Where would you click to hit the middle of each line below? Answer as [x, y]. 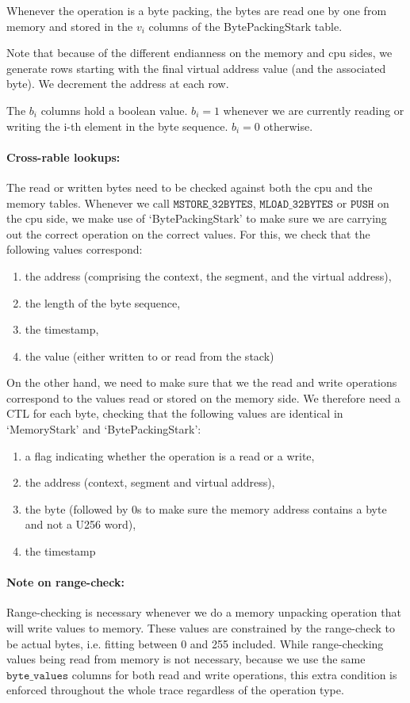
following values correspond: [75, 249]
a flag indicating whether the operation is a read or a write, [170, 455]
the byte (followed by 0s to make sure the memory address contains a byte [206, 508]
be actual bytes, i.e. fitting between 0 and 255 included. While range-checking [195, 643]
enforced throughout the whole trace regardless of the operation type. [175, 690]
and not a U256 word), [80, 524]
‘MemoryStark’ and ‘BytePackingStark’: [104, 429]
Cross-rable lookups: [63, 157]
